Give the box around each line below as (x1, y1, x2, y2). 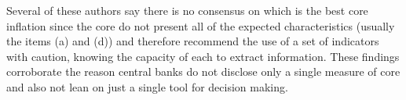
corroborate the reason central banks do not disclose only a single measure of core (6, 63, 401, 80)
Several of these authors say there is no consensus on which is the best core (6, 2, 368, 18)
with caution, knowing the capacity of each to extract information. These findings (6, 48, 400, 64)
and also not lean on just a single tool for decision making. (6, 78, 288, 95)
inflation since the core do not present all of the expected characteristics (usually (6, 17, 395, 34)
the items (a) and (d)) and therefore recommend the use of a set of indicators (6, 33, 379, 49)
